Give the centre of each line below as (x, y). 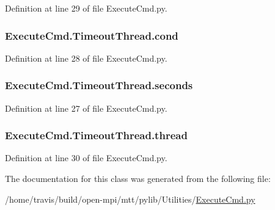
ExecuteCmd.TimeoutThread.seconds (99, 85)
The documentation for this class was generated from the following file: (138, 179)
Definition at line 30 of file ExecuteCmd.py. (86, 158)
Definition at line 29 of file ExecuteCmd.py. (86, 8)
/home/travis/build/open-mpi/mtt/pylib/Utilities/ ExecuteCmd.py (130, 199)
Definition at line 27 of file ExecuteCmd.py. (86, 108)
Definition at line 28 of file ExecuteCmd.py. (86, 58)
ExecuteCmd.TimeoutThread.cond (92, 35)
